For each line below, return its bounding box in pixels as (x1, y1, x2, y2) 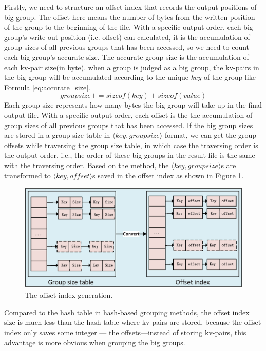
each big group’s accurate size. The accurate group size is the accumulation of (4, 51, 249, 62)
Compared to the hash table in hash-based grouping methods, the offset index (4, 306, 250, 317)
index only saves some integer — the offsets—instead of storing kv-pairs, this (4, 326, 246, 337)
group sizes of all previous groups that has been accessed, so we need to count (4, 42, 250, 52)
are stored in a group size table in (4, 130, 110, 140)
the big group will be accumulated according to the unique (4, 72, 189, 82)
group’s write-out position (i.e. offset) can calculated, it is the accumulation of (4, 31, 250, 42)
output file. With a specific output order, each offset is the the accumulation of (4, 109, 253, 120)
